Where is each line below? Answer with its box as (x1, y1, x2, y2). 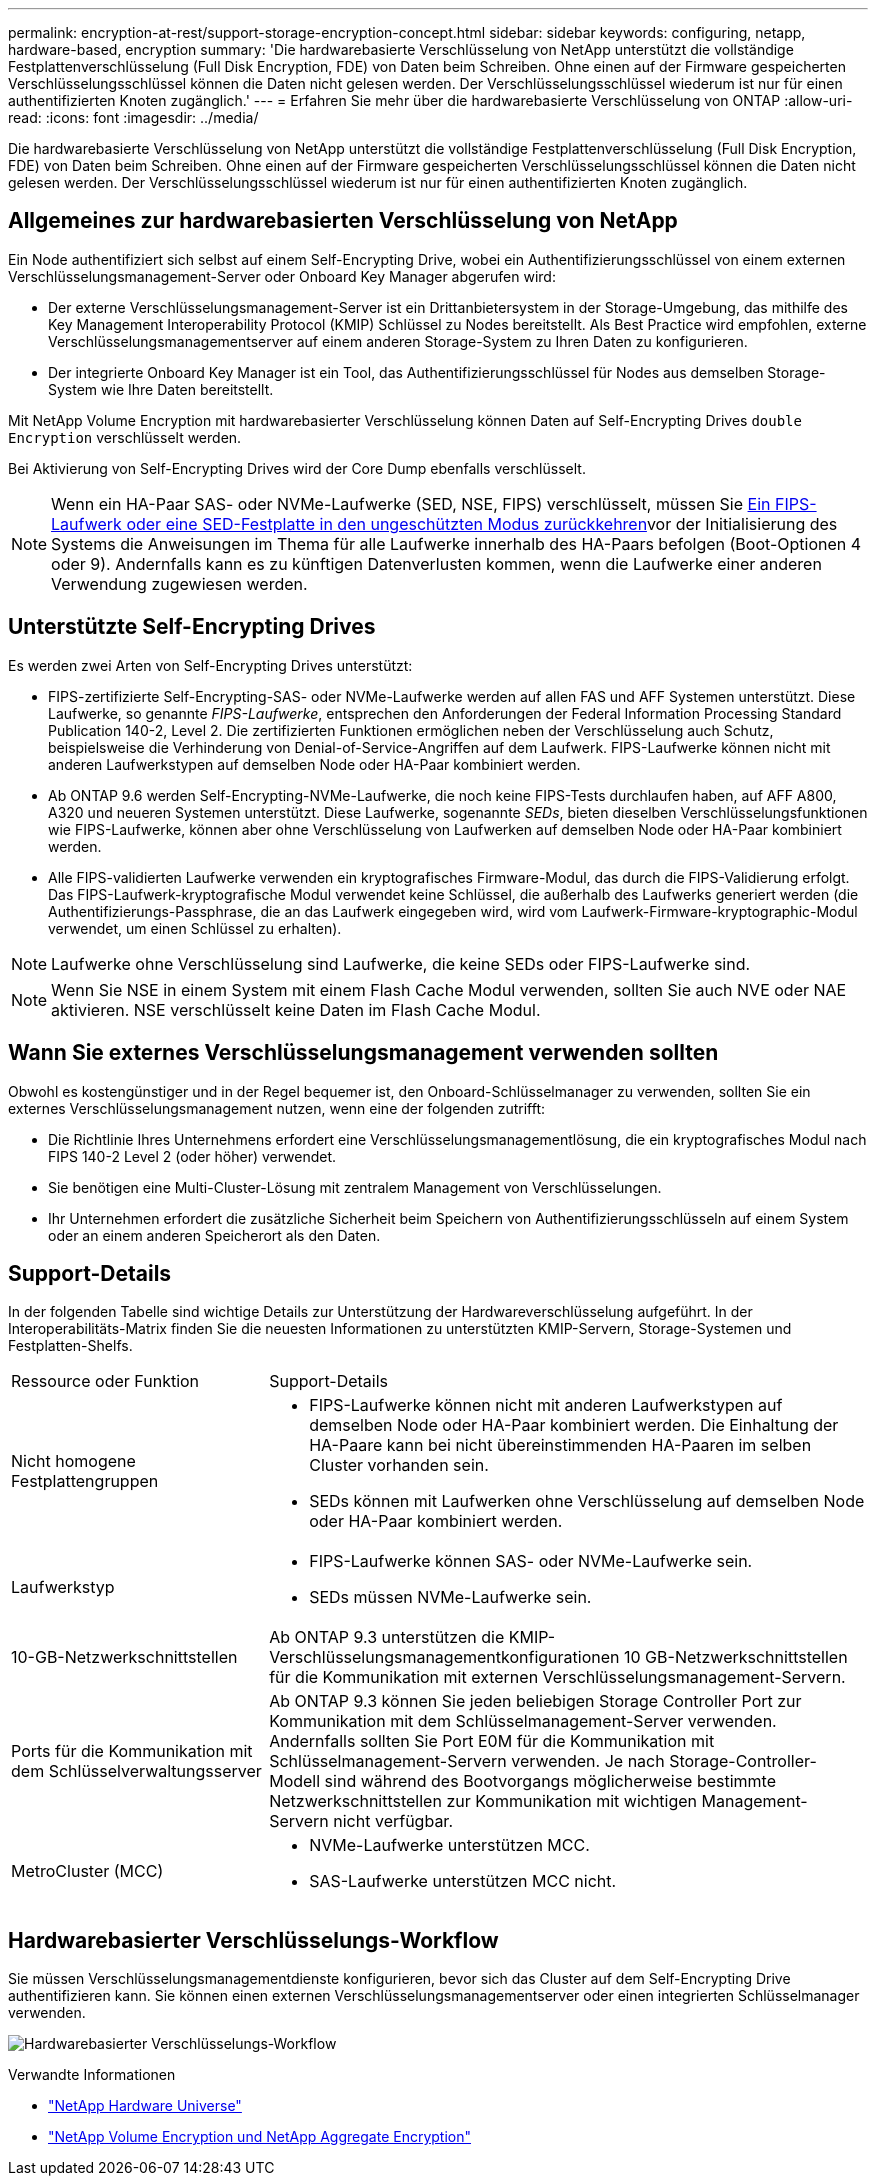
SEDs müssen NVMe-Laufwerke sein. (309, 1587, 592, 1608)
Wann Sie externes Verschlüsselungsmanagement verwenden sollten (8, 1040, 719, 1066)
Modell (269, 1771, 321, 1792)
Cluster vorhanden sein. (309, 1455, 489, 1476)
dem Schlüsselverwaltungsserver (11, 1761, 262, 1782)
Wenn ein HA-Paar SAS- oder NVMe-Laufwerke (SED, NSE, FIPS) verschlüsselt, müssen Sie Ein (51, 493, 771, 514)
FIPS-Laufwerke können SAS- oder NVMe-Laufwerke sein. (309, 1551, 753, 1572)
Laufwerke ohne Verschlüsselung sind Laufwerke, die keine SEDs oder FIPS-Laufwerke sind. (51, 953, 751, 974)
